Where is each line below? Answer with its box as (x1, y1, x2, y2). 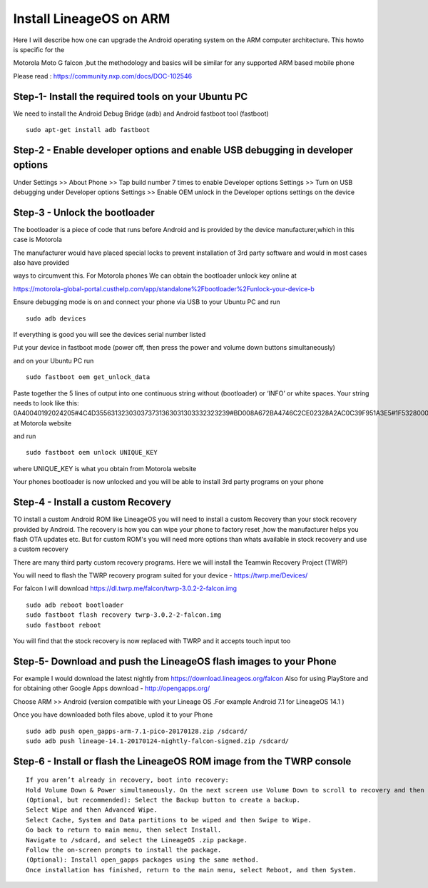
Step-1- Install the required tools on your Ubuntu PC (13, 90, 248, 103)
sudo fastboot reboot (26, 621, 101, 629)
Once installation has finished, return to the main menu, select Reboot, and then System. (26, 866, 357, 874)
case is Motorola (13, 236, 62, 244)
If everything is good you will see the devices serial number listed (13, 330, 206, 338)
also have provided (13, 258, 69, 267)
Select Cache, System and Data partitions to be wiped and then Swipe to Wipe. (26, 816, 312, 824)
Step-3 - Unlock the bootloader (13, 206, 155, 218)
